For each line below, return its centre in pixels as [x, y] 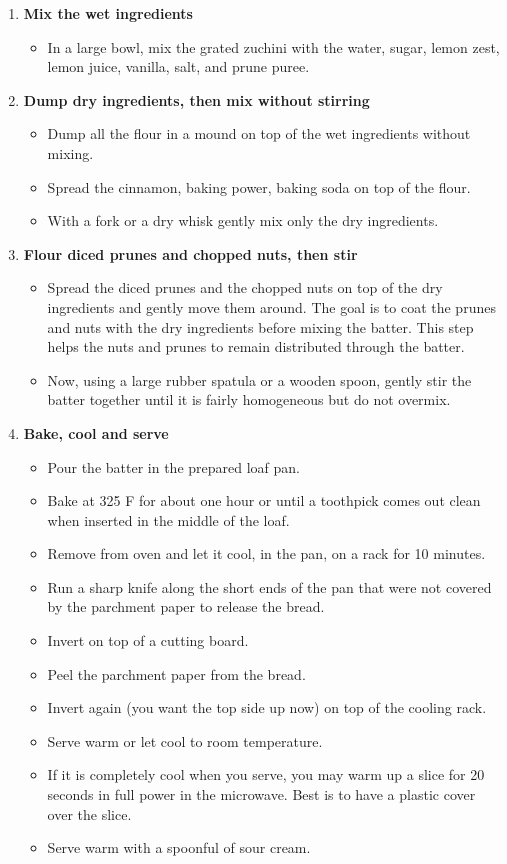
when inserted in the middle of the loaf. [168, 519]
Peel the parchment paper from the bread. [176, 673]
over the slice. [89, 813]
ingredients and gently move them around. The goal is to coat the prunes [271, 306]
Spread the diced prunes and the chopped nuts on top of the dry [245, 287]
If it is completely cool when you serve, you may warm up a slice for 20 [266, 774]
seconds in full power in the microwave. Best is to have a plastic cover [261, 794]
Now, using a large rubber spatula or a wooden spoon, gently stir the [259, 379]
